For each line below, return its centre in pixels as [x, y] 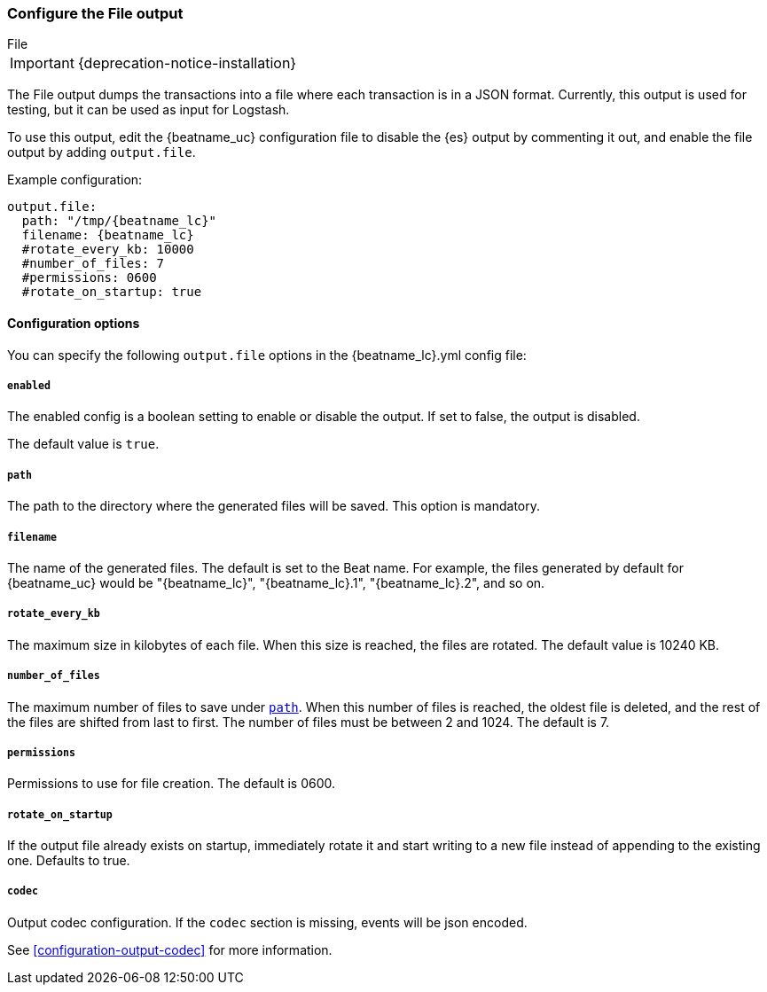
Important [42, 63]
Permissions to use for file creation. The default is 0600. [172, 784]
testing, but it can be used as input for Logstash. [149, 110]
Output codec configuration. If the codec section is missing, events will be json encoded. [267, 922]
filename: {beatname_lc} [108, 235]
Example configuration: [75, 180]
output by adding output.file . [102, 152]
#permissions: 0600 [89, 278]
